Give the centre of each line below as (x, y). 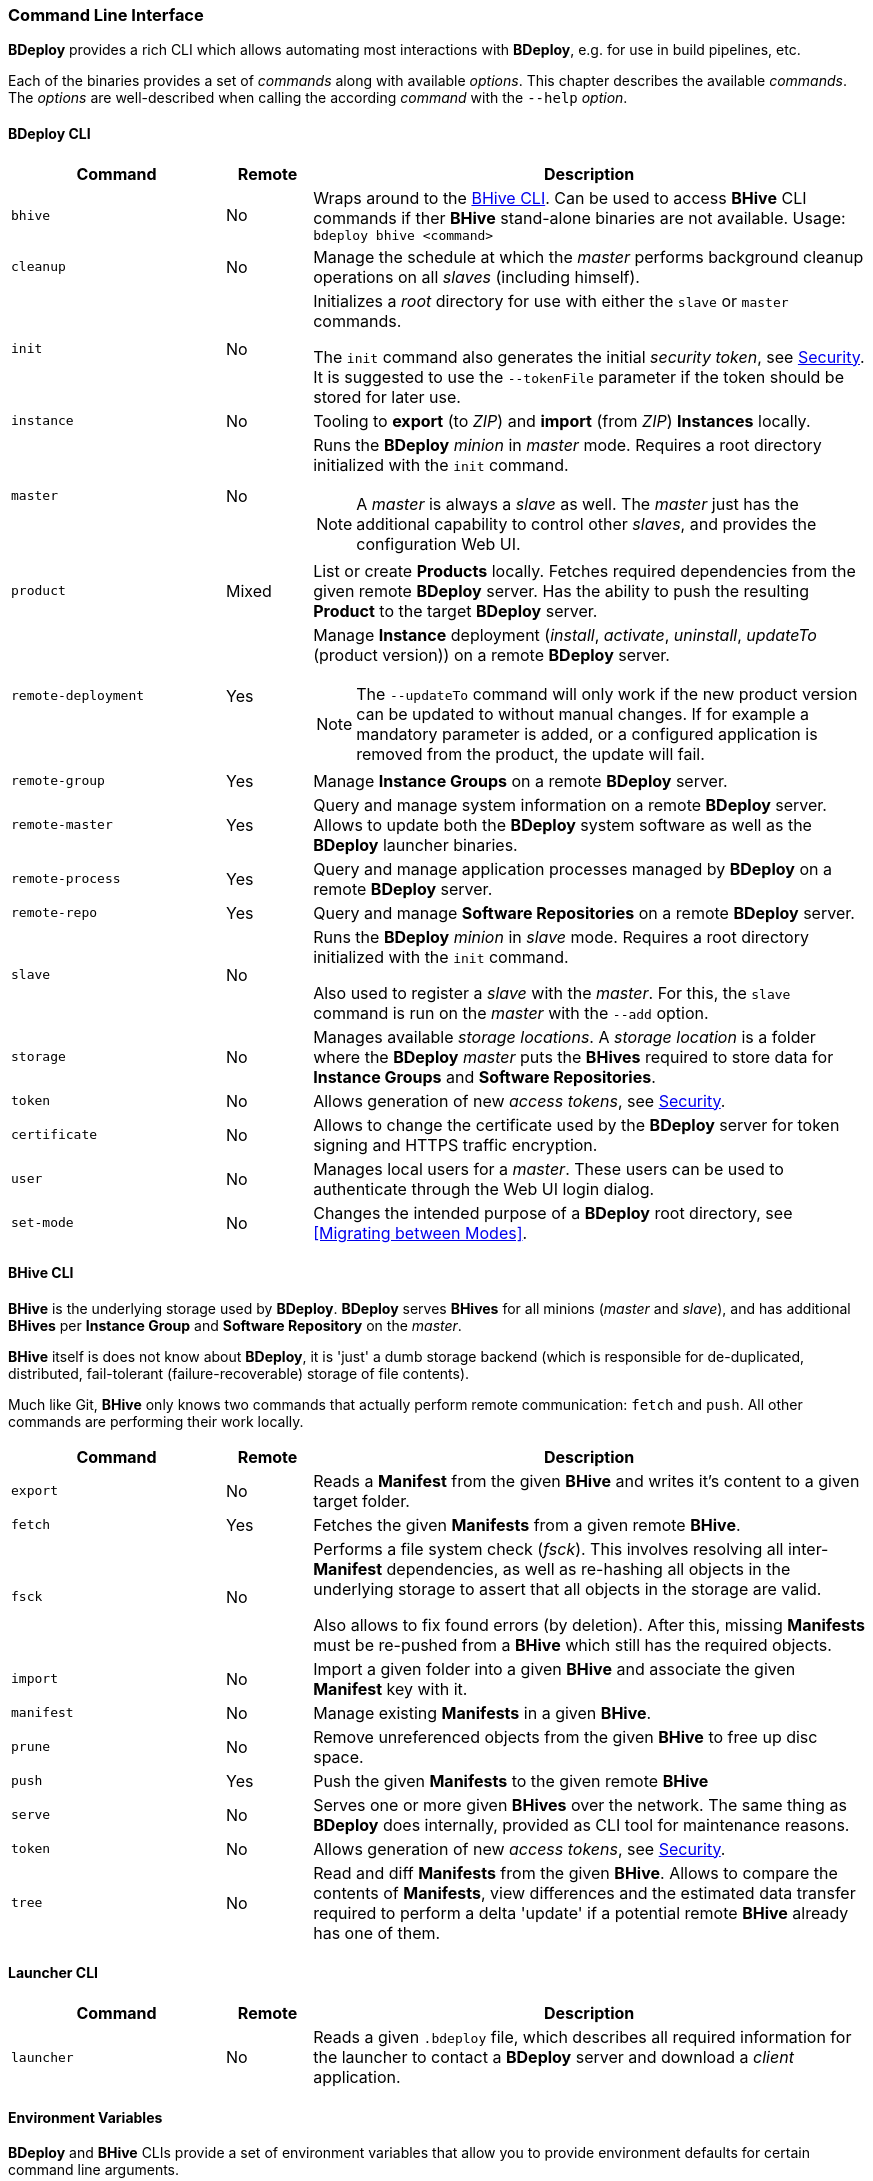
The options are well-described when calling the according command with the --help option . (318, 98)
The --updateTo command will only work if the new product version (607, 693)
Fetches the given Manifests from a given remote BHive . (527, 1524)
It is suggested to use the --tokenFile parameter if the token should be (578, 376)
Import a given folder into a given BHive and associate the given (554, 1668)
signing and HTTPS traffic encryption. (455, 1144)
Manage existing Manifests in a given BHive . (482, 1712)
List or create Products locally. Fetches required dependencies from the (584, 570)
